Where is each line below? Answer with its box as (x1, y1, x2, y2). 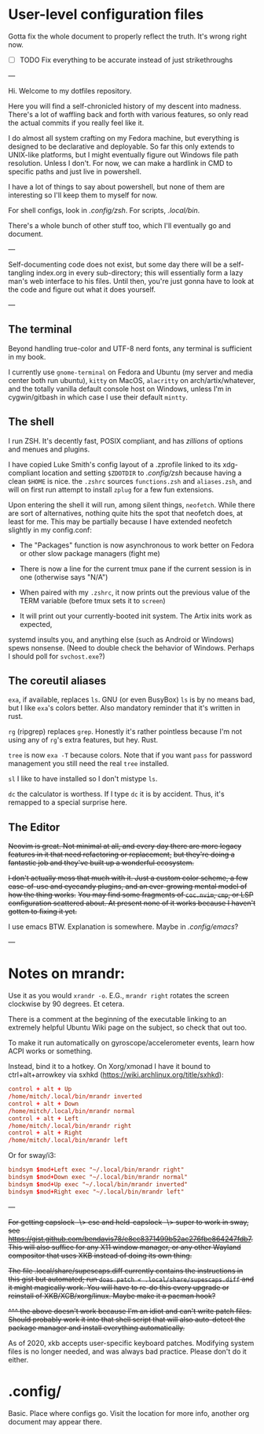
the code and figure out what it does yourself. (8, 285, 156, 294)
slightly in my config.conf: (8, 525, 93, 534)
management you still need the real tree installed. (8, 759, 169, 769)
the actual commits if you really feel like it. (8, 118, 145, 127)
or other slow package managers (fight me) (19, 548, 161, 558)
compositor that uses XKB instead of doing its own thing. (8, 1251, 192, 1260)
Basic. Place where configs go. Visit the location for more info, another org (8, 1408, 250, 1417)
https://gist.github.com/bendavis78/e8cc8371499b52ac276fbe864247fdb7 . (8, 1233, 254, 1244)
